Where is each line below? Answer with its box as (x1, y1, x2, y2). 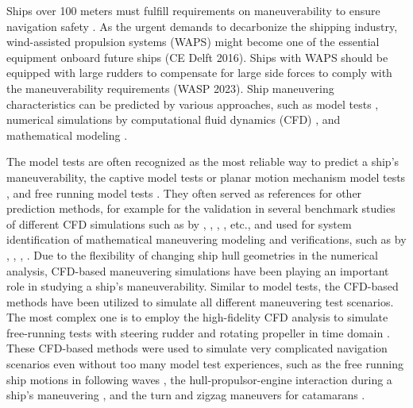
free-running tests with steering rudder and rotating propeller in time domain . (6, 324, 390, 341)
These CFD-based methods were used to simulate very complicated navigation (6, 340, 388, 356)
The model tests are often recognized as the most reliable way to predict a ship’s (6, 153, 399, 170)
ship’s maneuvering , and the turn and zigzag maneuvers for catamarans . (6, 387, 365, 403)
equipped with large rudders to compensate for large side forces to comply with (6, 64, 392, 81)
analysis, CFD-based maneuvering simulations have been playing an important (6, 262, 389, 279)
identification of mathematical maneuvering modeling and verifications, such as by (6, 231, 407, 248)
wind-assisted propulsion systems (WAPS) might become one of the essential (6, 33, 380, 50)
